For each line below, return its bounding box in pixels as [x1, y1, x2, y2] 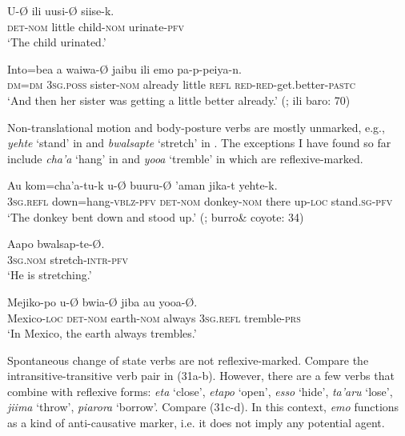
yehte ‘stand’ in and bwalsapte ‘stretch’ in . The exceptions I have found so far [7, 134, 391, 151]
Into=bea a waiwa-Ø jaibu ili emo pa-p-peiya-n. [7, 60, 242, 77]
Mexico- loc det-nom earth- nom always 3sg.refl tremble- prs [7, 309, 301, 326]
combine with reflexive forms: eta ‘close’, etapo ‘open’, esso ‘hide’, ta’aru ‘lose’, [7, 382, 393, 399]
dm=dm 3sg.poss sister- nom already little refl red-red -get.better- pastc [7, 76, 355, 93]
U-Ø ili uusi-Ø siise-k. [7, 2, 114, 18]
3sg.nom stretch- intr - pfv [7, 250, 129, 267]
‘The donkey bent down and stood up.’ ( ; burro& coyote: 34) [7, 208, 304, 225]
